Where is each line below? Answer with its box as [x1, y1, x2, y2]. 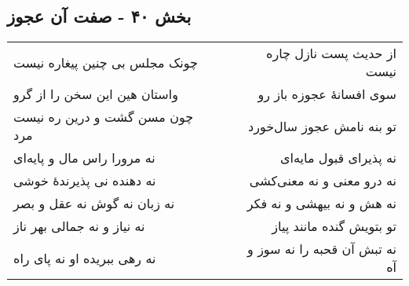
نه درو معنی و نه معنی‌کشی [249, 171, 396, 190]
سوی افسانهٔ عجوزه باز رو [257, 85, 396, 104]
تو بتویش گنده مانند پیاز [272, 217, 396, 236]
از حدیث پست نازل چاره [266, 44, 396, 63]
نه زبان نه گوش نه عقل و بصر [13, 194, 175, 213]
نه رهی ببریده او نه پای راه [13, 248, 156, 267]
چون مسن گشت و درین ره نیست [13, 108, 194, 126]
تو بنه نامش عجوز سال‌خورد [248, 116, 396, 135]
